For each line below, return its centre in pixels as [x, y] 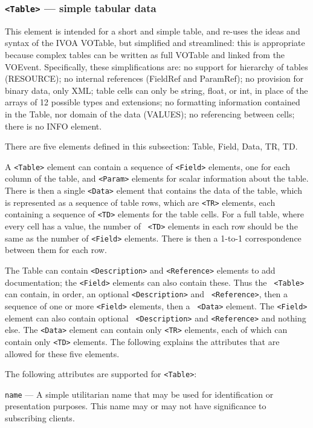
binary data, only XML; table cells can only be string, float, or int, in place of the [156, 90]
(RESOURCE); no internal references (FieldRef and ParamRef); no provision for [154, 78]
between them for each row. [56, 250]
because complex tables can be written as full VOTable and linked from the [145, 54]
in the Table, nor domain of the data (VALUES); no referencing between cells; [150, 114]
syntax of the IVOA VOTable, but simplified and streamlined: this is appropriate [155, 43]
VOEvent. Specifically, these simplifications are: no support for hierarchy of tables [156, 66]
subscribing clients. [40, 418]
